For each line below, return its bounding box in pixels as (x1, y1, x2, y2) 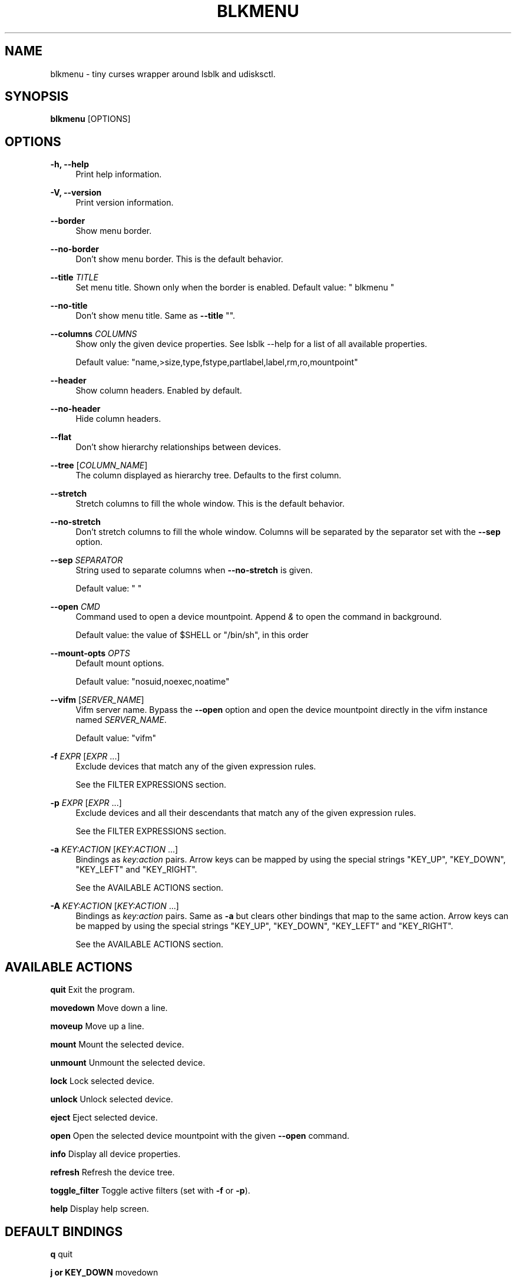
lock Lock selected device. (50, 1076, 155, 1086)
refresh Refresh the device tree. (50, 1167, 175, 1178)
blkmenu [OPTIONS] (50, 114, 131, 124)
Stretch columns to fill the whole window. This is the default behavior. (75, 498, 345, 509)
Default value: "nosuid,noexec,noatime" (75, 676, 230, 687)
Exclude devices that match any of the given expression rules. (75, 761, 316, 772)
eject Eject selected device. (50, 1112, 158, 1123)
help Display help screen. (50, 1204, 149, 1214)
